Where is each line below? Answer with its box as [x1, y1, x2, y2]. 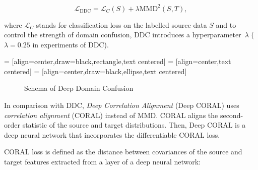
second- [220, 109, 243, 120]
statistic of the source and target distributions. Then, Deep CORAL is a [22, 120, 246, 130]
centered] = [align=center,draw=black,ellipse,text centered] [4, 66, 187, 76]
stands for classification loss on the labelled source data [36, 19, 207, 30]
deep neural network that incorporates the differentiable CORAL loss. [4, 129, 220, 140]
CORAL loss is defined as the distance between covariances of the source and [4, 146, 242, 157]
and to [216, 19, 236, 30]
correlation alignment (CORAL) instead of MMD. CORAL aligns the [4, 109, 218, 120]
